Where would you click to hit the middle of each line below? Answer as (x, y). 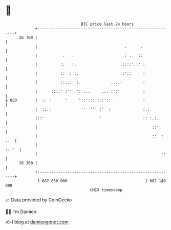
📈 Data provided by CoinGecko (39, 200)
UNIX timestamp (106, 190)
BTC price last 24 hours (108, 24)
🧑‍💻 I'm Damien (21, 212)
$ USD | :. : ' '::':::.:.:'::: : (75, 100)
